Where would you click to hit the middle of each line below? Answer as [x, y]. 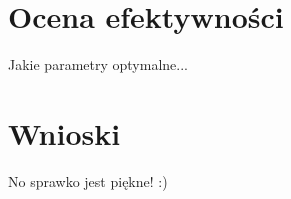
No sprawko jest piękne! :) [88, 180]
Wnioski [64, 132]
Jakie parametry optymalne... [98, 64]
